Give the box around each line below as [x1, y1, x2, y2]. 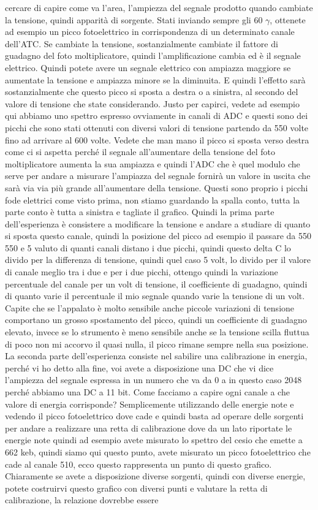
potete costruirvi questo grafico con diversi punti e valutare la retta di [5, 481, 268, 494]
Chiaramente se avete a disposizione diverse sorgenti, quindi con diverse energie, [5, 470, 306, 482]
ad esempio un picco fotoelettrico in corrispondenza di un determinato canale [5, 25, 295, 38]
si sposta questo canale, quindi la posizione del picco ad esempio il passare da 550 [5, 229, 311, 242]
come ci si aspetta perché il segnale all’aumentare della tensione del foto [5, 145, 275, 158]
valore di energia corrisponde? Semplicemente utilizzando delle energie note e [5, 397, 294, 410]
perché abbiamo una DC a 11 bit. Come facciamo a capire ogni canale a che [5, 386, 290, 398]
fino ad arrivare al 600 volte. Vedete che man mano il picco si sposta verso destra [5, 133, 309, 146]
